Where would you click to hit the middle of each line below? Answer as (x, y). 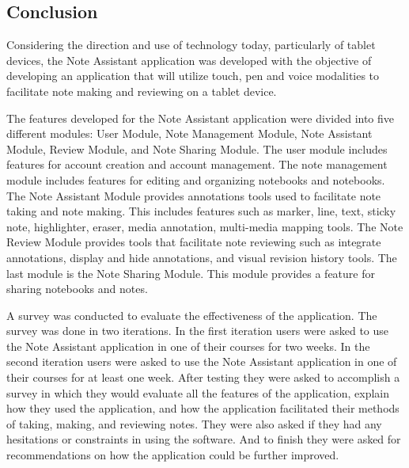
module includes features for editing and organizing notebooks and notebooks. (196, 179)
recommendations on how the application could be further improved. (173, 455)
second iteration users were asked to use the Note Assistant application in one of (202, 361)
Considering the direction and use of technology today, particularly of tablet (191, 45)
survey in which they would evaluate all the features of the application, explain (198, 392)
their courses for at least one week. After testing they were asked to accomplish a (203, 377)
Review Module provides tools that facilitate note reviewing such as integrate (194, 242)
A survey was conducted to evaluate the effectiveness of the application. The (192, 315)
